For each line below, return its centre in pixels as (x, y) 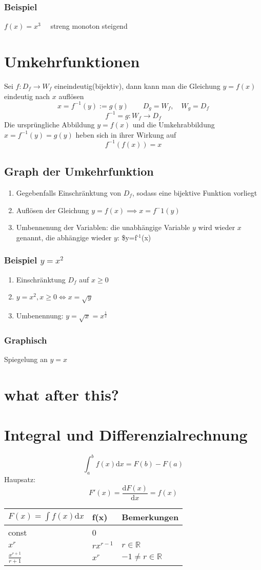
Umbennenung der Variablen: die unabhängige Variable (103, 227)
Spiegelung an (26, 359)
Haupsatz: (20, 479)
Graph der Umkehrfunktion (79, 171)
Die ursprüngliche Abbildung (49, 125)
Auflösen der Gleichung (53, 210)
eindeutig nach (27, 96)
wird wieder (217, 227)
